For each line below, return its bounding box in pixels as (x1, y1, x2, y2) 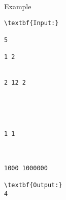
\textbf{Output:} (4, 182, 62, 189)
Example (4, 1, 31, 11)
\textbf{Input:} (4, 19, 59, 27)
